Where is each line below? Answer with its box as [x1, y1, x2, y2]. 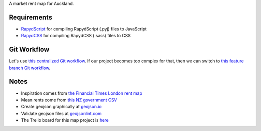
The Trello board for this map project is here [21, 117, 109, 123]
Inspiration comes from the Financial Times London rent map [21, 90, 143, 96]
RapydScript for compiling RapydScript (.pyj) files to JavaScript [21, 26, 147, 31]
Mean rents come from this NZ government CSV [21, 97, 117, 102]
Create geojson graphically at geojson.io [21, 104, 101, 110]
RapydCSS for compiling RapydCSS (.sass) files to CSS [21, 33, 131, 39]
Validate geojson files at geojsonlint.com [21, 110, 101, 116]
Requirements [9, 13, 53, 21]
